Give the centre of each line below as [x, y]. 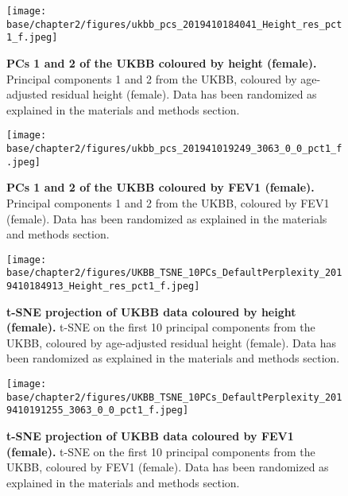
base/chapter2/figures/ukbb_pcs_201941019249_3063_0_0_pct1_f [174, 149]
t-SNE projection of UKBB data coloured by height [151, 311]
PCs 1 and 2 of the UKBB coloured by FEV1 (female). [160, 187]
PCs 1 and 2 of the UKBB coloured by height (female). [162, 62]
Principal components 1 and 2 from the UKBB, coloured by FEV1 [168, 202]
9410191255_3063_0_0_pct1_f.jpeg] [98, 411]
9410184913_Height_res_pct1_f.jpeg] [103, 286]
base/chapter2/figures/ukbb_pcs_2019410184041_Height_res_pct [174, 24]
